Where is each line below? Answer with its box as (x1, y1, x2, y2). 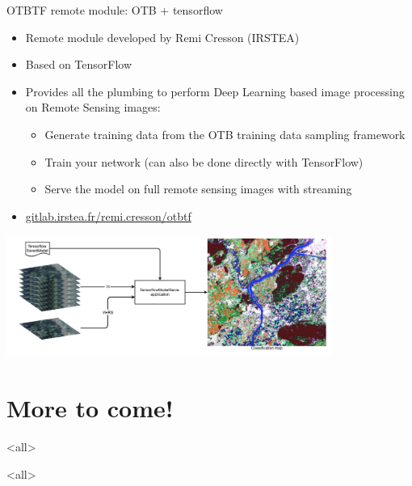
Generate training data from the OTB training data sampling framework (44, 125, 406, 142)
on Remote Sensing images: (25, 99, 161, 116)
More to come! (6, 391, 174, 425)
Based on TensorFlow (25, 56, 132, 73)
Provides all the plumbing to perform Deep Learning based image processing (25, 82, 405, 99)
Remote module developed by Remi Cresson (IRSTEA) (25, 28, 300, 45)
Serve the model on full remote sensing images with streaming (44, 180, 352, 197)
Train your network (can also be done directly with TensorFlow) (44, 153, 364, 170)
